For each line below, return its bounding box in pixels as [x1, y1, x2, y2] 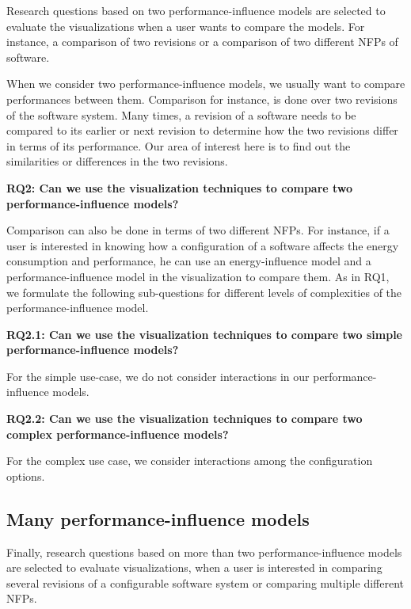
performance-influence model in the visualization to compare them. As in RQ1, [6, 268, 390, 284]
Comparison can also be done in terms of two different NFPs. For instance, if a [6, 222, 390, 238]
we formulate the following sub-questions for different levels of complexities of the [6, 284, 402, 300]
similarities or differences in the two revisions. [6, 153, 228, 169]
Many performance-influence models [6, 506, 310, 531]
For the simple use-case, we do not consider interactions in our [6, 367, 310, 384]
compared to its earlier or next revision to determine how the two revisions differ [6, 122, 398, 139]
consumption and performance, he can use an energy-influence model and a [6, 253, 371, 269]
